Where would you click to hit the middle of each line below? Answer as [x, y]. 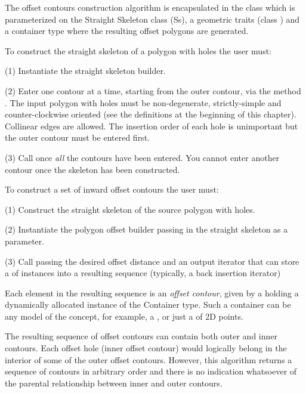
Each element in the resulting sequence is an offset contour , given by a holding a [152, 293]
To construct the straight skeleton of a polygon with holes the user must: [138, 50]
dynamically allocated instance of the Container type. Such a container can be [148, 304]
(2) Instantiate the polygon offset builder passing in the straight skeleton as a [146, 229]
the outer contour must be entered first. [77, 137]
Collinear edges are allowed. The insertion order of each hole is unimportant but [152, 126]
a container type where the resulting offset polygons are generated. [127, 31]
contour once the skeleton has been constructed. [92, 169]
